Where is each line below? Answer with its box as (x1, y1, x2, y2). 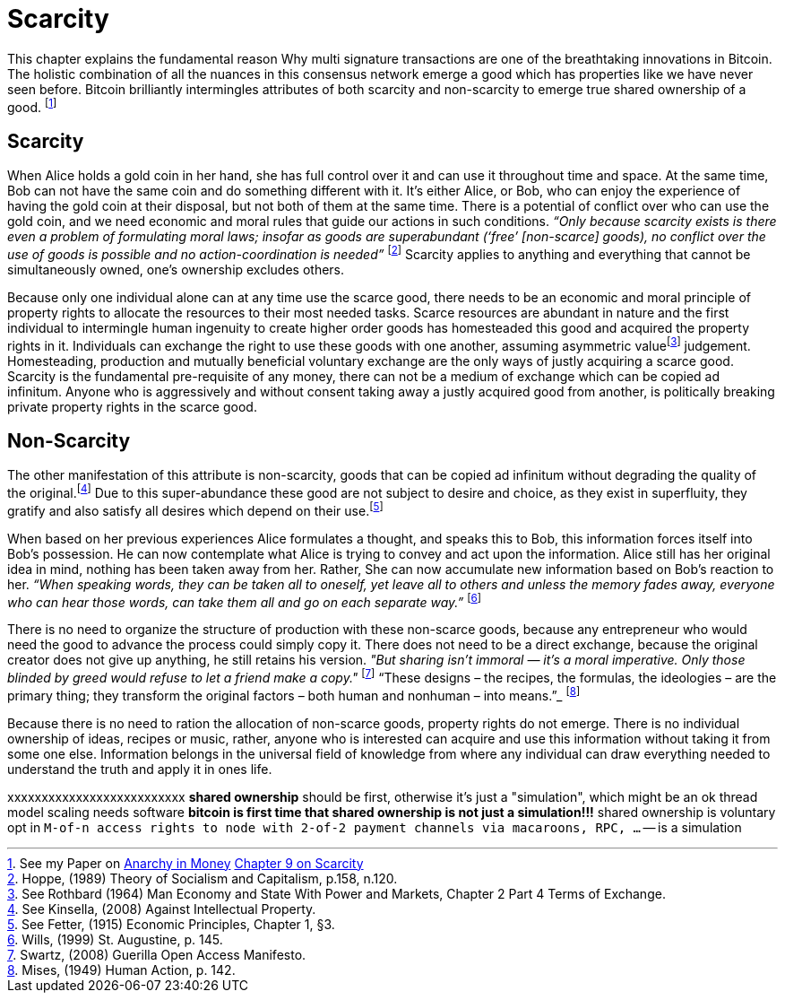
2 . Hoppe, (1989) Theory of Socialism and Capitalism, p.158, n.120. (7, 870, 398, 886)
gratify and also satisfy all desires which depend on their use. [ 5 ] (7, 500, 384, 518)
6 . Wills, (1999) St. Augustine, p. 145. (7, 931, 223, 947)
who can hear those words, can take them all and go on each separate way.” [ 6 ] (7, 591, 481, 610)
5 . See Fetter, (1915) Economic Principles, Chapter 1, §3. (7, 916, 335, 932)
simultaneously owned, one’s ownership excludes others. (7, 261, 345, 277)
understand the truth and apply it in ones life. (7, 761, 272, 777)
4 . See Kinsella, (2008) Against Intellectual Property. (7, 900, 316, 917)
